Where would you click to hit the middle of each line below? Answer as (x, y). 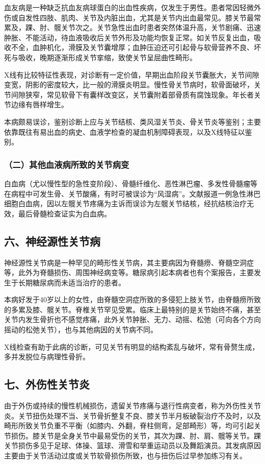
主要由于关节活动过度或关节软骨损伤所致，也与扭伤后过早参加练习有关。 (125, 456)
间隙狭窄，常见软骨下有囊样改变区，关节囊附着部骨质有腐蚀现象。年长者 (132, 94)
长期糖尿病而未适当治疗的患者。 (72, 282)
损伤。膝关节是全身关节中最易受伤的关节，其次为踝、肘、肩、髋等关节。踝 (136, 435)
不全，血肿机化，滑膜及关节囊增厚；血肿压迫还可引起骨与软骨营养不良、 (132, 47)
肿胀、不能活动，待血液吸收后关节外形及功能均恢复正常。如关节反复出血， (129, 37)
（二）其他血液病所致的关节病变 (67, 164)
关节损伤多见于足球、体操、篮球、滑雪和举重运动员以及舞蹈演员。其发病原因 (132, 445)
